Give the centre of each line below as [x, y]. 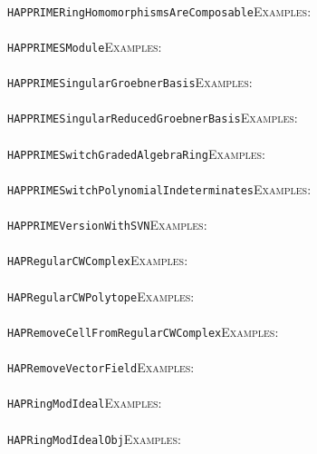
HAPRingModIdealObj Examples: [94, 438]
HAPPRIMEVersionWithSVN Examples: [107, 225]
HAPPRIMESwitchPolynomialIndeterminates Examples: [159, 188]
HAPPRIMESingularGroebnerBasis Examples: [130, 82]
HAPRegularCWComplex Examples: [98, 260]
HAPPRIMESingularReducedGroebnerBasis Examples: [153, 118]
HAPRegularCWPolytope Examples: [101, 296]
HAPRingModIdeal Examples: [85, 403]
